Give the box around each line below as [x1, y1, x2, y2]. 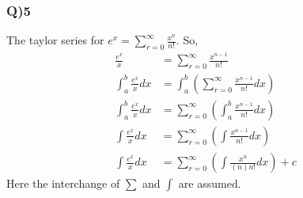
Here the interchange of [6, 175, 120, 192]
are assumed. [178, 175, 241, 192]
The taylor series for [6, 32, 104, 48]
